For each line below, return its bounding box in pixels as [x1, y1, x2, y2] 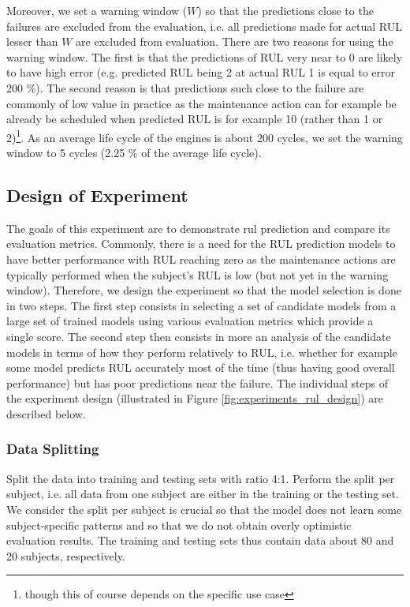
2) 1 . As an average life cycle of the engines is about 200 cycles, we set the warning [6, 126, 403, 145]
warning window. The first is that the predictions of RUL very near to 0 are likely [6, 48, 403, 65]
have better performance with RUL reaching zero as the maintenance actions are [6, 250, 396, 267]
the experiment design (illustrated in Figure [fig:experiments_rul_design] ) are [6, 390, 383, 407]
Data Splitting [6, 439, 99, 459]
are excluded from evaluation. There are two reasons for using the [76, 33, 393, 50]
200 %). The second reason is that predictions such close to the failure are [6, 79, 364, 96]
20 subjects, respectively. [6, 547, 125, 564]
